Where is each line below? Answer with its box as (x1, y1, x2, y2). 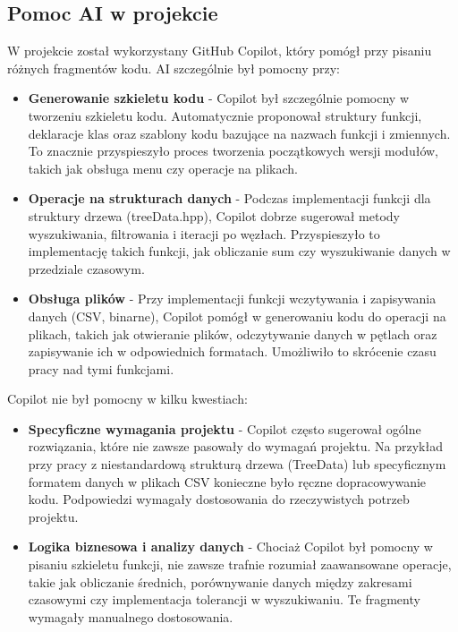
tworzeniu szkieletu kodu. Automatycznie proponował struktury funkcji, (28, 106, 422, 124)
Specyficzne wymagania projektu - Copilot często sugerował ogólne (28, 419, 421, 438)
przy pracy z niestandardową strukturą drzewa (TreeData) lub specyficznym (28, 455, 446, 474)
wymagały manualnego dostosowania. (28, 607, 233, 626)
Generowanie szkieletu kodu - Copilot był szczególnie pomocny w (28, 89, 410, 107)
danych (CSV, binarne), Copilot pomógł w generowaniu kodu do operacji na (28, 306, 446, 325)
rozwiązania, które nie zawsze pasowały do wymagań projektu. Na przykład (28, 437, 443, 456)
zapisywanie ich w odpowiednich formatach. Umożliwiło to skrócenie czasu (28, 342, 437, 361)
